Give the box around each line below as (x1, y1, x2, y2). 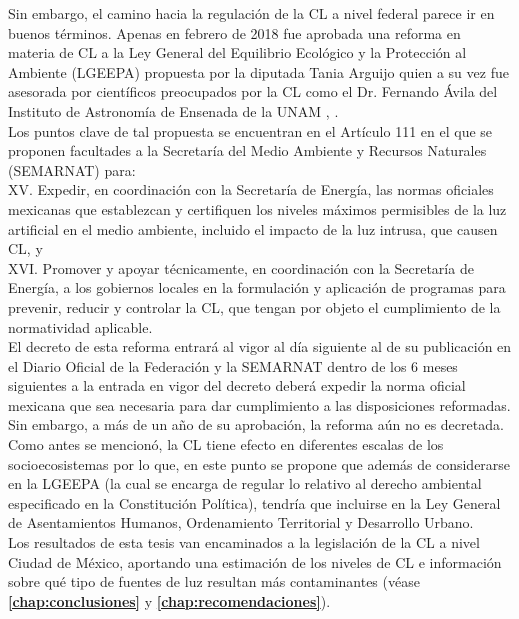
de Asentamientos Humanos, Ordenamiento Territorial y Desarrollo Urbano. (8, 512, 474, 533)
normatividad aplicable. (8, 316, 153, 337)
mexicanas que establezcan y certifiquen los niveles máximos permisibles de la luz (8, 198, 507, 219)
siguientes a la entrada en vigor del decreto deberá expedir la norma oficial (8, 375, 466, 396)
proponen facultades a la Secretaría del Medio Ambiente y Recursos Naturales (8, 140, 487, 161)
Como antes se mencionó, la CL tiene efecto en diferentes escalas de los (8, 434, 444, 455)
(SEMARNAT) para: (8, 159, 136, 180)
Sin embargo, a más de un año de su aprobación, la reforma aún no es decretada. (8, 414, 504, 435)
